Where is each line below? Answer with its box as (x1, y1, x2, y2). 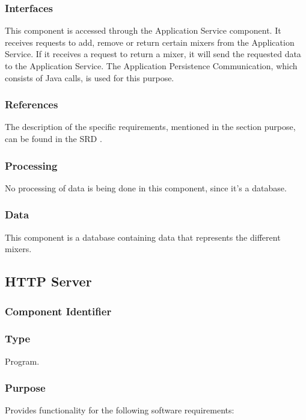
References (5, 97, 58, 112)
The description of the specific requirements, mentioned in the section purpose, (5, 120, 296, 133)
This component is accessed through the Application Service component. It (5, 24, 281, 37)
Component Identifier (5, 303, 112, 318)
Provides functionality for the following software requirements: (5, 404, 234, 416)
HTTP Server (5, 272, 92, 291)
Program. (5, 354, 40, 367)
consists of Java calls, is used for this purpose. (5, 71, 174, 84)
